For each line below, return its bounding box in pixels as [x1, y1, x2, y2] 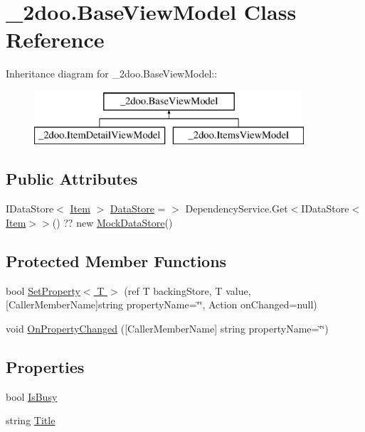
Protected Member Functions [6, 249, 227, 271]
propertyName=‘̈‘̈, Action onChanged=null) [126, 297, 317, 312]
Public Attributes [6, 168, 138, 190]
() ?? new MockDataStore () [52, 215, 173, 229]
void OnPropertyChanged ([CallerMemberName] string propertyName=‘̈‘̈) [6, 320, 329, 335]
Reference [6, 25, 105, 54]
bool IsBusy [6, 389, 58, 404]
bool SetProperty [6, 283, 80, 298]
